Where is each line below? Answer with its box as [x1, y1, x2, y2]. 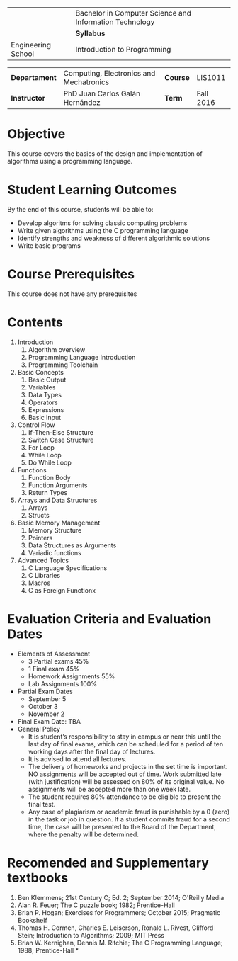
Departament [11, 73, 57, 82]
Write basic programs [17, 241, 81, 250]
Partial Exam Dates [17, 687, 73, 695]
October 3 [28, 702, 58, 710]
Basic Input [28, 413, 62, 421]
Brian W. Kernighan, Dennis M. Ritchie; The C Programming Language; [17, 938, 223, 947]
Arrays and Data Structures [17, 496, 98, 504]
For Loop [28, 443, 55, 452]
